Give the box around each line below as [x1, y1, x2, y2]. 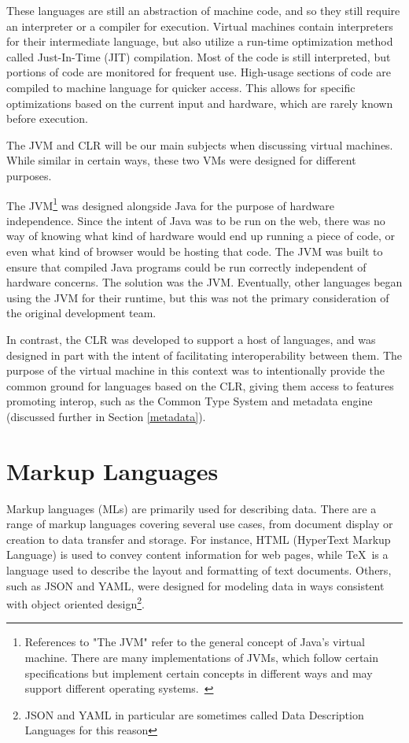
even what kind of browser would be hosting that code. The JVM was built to [6, 242, 383, 259]
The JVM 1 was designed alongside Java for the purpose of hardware [6, 194, 334, 213]
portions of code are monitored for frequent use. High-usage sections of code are [6, 64, 392, 80]
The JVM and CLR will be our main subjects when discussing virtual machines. [6, 136, 393, 153]
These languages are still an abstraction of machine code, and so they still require [6, 2, 400, 18]
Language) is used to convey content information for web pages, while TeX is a [6, 546, 389, 563]
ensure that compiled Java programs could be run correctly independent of [6, 258, 367, 275]
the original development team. [6, 305, 157, 321]
